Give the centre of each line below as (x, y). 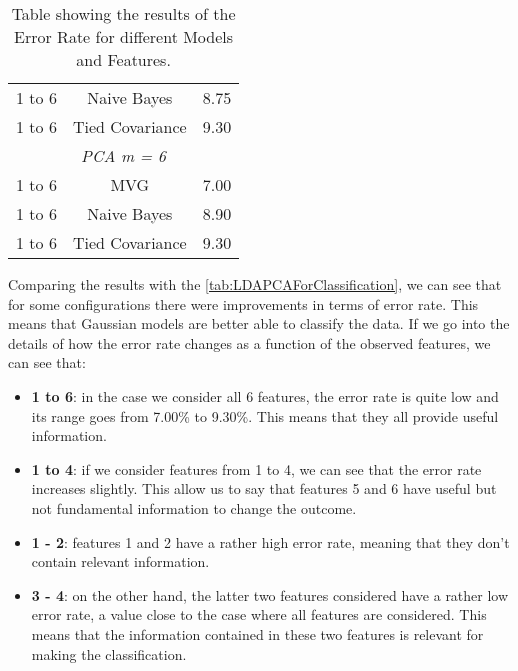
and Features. (123, 59)
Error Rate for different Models (124, 36)
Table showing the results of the (123, 13)
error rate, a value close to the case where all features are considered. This (259, 614)
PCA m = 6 (124, 155)
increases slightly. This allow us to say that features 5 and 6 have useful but (264, 488)
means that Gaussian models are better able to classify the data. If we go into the (259, 323)
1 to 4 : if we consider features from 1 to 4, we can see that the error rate (256, 468)
